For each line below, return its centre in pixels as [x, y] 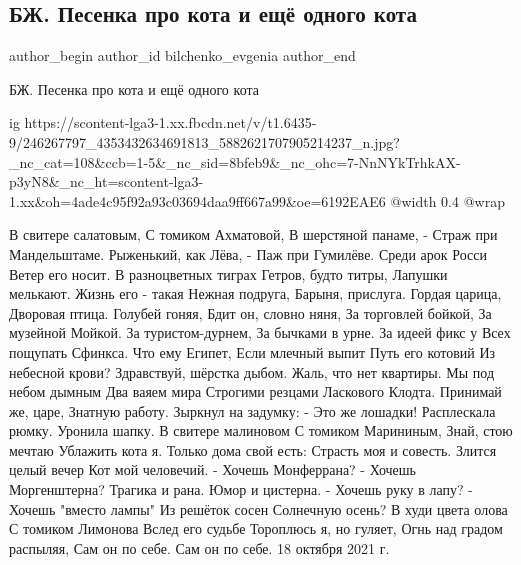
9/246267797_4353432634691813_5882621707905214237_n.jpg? [204, 141]
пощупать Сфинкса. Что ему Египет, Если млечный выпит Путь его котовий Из [252, 351]
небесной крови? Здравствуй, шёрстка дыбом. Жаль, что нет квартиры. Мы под [252, 371]
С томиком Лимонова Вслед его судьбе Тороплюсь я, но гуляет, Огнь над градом [256, 528]
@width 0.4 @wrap [447, 200]
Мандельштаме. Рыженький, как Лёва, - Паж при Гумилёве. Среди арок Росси [248, 253]
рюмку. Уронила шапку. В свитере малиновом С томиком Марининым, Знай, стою [261, 430]
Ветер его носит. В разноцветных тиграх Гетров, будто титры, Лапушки [228, 273]
